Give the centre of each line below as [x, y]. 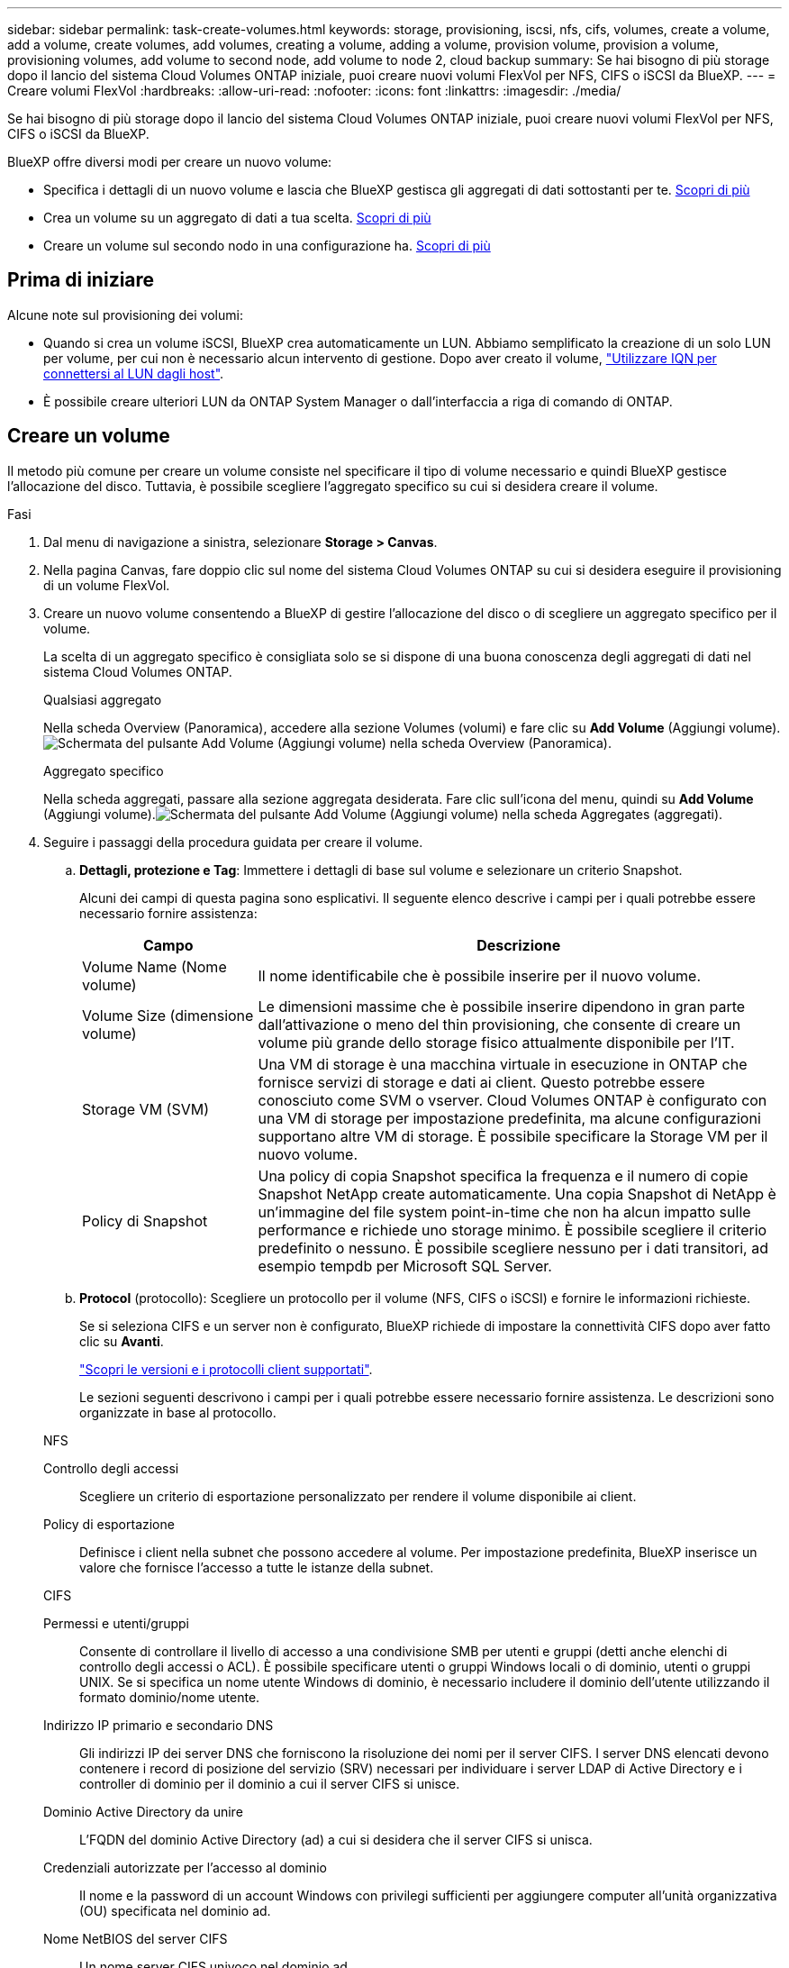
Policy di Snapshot [145, 1221]
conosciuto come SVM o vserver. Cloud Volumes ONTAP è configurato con [512, 1100]
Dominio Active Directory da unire [143, 1811]
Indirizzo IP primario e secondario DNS [159, 1725]
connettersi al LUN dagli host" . [134, 373]
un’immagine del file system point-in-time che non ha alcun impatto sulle [504, 1212]
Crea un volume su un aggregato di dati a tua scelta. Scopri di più [237, 218]
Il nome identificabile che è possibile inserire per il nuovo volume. [480, 975]
